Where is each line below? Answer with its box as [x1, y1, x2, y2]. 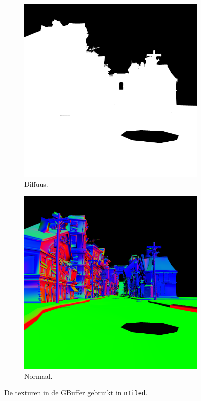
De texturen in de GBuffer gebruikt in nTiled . [4, 387, 148, 398]
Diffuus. [24, 178, 48, 189]
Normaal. [24, 370, 53, 381]
